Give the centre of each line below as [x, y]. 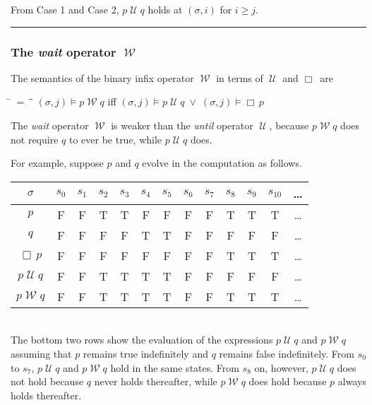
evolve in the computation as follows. [222, 163]
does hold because [288, 381]
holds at [165, 9]
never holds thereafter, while [156, 381]
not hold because [47, 381]
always [352, 381]
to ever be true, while [115, 139]
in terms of [240, 77]
